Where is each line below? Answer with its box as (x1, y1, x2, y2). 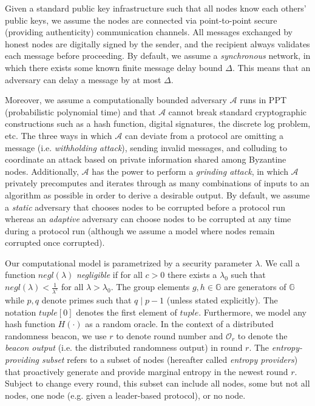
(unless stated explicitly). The (166, 293, 278, 306)
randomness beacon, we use (5, 329, 107, 342)
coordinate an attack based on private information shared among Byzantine (5, 153, 286, 166)
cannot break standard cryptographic (168, 105, 307, 118)
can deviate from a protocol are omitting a (124, 129, 284, 141)
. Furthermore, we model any (198, 305, 307, 318)
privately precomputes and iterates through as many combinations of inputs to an (5, 177, 310, 189)
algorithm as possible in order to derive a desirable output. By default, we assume (5, 188, 310, 201)
